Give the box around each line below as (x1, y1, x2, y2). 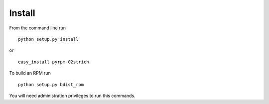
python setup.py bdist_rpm (18, 82, 84, 87)
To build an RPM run (9, 70, 51, 76)
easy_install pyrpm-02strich (18, 59, 89, 65)
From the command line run (9, 25, 66, 31)
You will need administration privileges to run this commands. (9, 93, 135, 99)
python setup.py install (18, 36, 79, 42)
